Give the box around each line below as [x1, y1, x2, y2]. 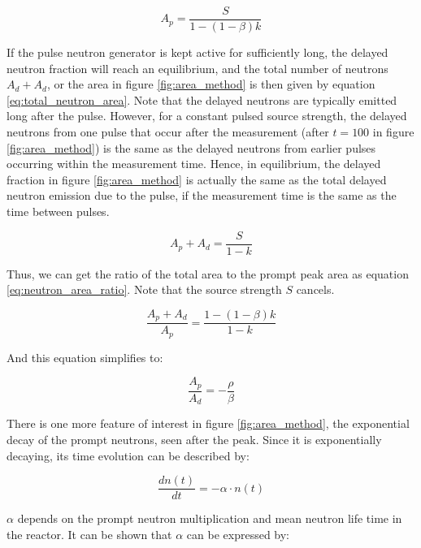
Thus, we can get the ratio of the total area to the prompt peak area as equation [7, 265, 409, 282]
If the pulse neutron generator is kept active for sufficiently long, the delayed [7, 44, 388, 61]
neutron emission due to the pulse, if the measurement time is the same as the [7, 187, 397, 204]
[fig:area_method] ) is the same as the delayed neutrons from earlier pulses [7, 139, 376, 156]
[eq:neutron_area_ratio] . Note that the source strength [7, 281, 282, 298]
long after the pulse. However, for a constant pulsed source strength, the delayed [7, 107, 407, 124]
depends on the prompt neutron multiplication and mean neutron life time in [17, 510, 402, 527]
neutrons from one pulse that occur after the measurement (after [7, 123, 329, 140]
